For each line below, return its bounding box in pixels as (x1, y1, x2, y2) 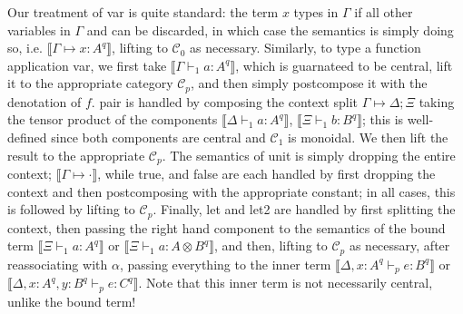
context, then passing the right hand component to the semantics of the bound (7, 218, 446, 237)
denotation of (7, 92, 82, 111)
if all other (354, 3, 413, 21)
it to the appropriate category (7, 74, 173, 93)
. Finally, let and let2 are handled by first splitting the (153, 200, 456, 219)
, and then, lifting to (213, 236, 328, 255)
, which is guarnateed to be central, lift (235, 55, 453, 74)
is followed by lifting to (7, 200, 135, 219)
